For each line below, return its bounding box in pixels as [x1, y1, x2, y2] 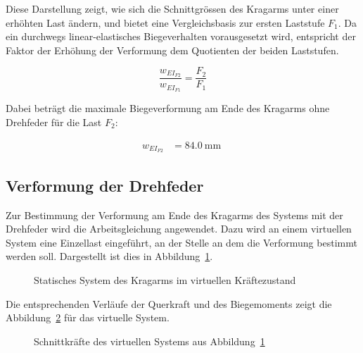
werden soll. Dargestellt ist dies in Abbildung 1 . [6, 249, 213, 264]
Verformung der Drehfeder [6, 174, 204, 196]
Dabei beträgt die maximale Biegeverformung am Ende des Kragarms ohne [6, 101, 330, 116]
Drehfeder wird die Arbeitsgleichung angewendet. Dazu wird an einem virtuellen [6, 221, 352, 236]
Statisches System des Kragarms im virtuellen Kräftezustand [34, 272, 296, 287]
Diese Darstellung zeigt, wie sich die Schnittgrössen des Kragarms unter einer [6, 1, 339, 16]
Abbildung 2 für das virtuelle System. [6, 310, 170, 325]
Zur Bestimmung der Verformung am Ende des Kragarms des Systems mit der [6, 207, 343, 222]
